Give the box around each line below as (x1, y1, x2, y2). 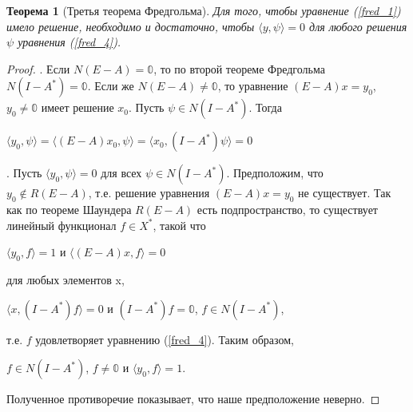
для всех (101, 164, 142, 181)
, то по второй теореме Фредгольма (153, 60, 325, 77)
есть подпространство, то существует (197, 201, 378, 218)
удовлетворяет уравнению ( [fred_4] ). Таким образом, (35, 331, 294, 347)
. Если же (87, 77, 134, 94)
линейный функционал (6, 216, 117, 233)
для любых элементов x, (6, 271, 125, 288)
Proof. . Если (6, 60, 70, 77)
